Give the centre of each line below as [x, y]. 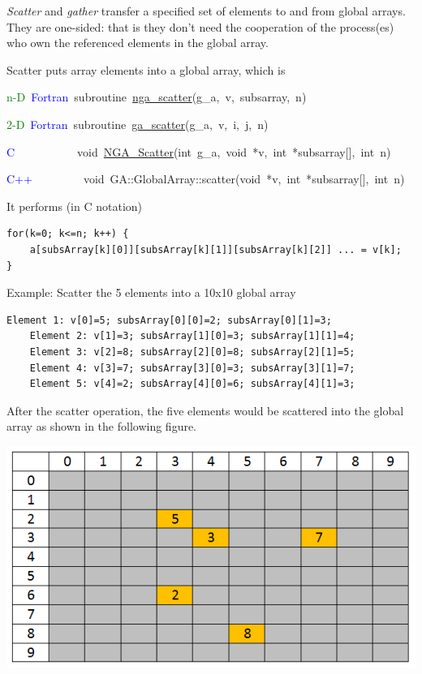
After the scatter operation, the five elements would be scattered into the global [205, 410]
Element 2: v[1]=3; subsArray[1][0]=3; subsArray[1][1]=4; [192, 336]
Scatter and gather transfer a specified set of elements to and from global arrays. [206, 11]
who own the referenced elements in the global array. [138, 43]
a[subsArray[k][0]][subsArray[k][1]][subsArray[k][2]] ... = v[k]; [215, 249]
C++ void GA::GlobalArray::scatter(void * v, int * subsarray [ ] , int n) [206, 179]
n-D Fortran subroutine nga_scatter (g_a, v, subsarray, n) [157, 97]
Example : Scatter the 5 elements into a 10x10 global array [151, 292]
